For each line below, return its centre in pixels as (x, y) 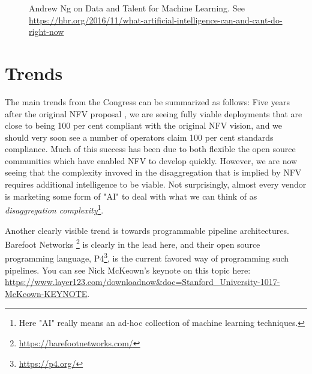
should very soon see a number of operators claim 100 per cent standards (139, 137)
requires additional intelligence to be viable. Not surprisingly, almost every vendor (156, 184)
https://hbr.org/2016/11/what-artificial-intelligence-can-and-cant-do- (156, 20)
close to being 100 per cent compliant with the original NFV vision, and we (144, 125)
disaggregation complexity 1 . (54, 209)
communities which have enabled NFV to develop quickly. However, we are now (151, 160)
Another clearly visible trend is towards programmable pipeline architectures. (147, 230)
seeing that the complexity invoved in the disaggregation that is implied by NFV (153, 172)
